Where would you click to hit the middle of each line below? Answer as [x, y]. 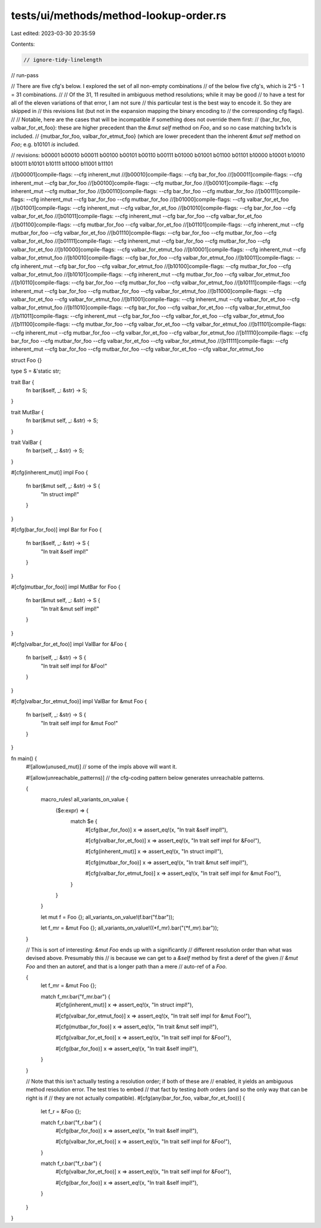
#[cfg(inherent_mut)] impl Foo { [50, 473]
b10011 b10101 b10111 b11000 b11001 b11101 [62, 163]
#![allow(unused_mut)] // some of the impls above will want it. [101, 767]
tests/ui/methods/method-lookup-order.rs [119, 15]
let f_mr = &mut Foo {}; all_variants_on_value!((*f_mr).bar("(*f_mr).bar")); [130, 928]
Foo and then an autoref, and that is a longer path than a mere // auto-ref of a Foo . [126, 966]
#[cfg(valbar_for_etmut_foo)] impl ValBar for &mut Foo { [79, 701]
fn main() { [24, 758]
